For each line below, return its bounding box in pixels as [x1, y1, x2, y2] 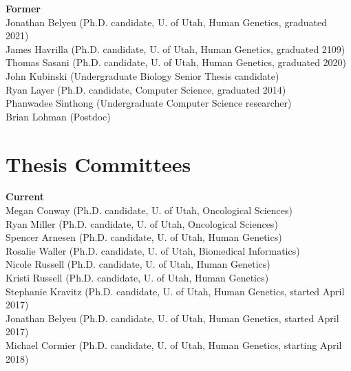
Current [6, 189, 44, 204]
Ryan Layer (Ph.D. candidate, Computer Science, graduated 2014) [6, 82, 286, 96]
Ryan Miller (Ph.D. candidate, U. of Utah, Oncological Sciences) [6, 216, 278, 231]
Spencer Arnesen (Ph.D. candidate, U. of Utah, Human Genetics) [6, 230, 282, 244]
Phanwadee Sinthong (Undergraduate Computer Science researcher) [6, 96, 292, 110]
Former [6, 1, 41, 15]
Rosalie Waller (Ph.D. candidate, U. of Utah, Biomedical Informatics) [6, 243, 300, 257]
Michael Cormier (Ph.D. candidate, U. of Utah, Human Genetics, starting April [6, 338, 342, 352]
